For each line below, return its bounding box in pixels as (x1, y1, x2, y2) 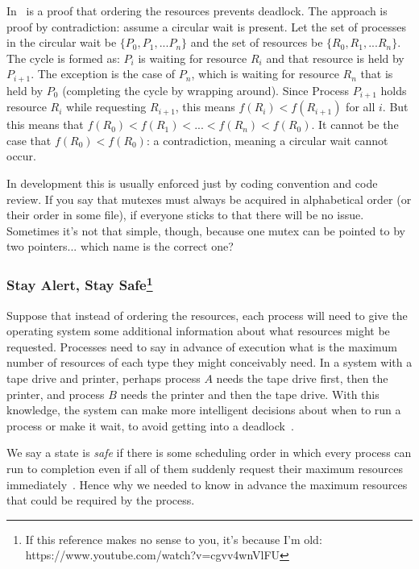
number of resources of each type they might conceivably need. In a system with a (6, 354, 413, 371)
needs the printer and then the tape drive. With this (120, 385, 380, 402)
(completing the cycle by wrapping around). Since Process (62, 81, 350, 98)
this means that (6, 116, 84, 133)
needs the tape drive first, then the (216, 370, 388, 387)
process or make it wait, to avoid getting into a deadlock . (6, 417, 294, 434)
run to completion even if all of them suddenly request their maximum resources (6, 460, 404, 477)
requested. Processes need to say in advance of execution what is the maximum (6, 338, 397, 355)
